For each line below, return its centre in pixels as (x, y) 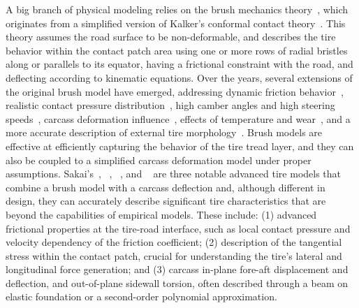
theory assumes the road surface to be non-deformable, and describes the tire (171, 37)
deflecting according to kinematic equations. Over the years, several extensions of (179, 77)
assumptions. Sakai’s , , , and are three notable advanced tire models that (174, 174)
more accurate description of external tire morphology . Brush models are (164, 132)
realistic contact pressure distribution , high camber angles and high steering (170, 105)
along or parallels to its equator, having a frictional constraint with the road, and (179, 64)
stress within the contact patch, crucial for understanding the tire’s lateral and (174, 255)
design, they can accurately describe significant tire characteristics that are (166, 201)
